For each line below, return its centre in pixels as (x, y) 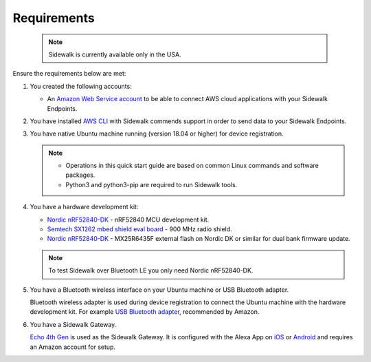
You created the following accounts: (81, 86)
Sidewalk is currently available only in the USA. (115, 54)
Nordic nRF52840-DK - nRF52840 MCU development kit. (128, 220)
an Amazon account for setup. (73, 347)
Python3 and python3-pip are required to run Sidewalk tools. (151, 184)
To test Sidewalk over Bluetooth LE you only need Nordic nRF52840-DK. (151, 270)
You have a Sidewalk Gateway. (73, 324)
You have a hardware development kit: (84, 207)
